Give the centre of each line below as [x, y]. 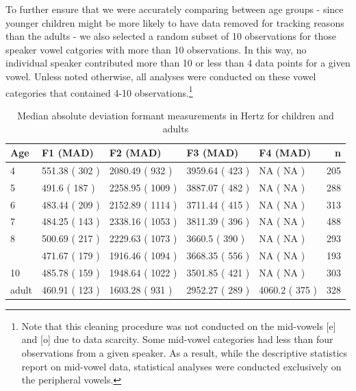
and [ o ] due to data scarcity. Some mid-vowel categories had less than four [177, 339]
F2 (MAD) [135, 152]
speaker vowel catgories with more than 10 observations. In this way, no [156, 49]
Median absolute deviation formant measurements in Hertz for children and [176, 115]
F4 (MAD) [285, 152]
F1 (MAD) [67, 152]
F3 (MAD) [213, 152]
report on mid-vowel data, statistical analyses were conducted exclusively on [181, 366]
